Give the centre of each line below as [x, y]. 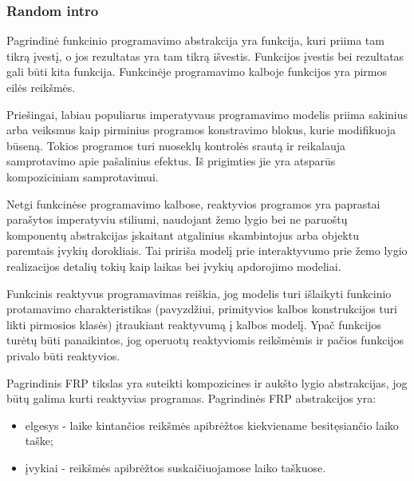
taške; [39, 441]
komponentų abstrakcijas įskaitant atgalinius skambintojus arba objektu [183, 235]
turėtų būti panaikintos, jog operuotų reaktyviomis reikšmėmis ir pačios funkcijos [205, 340]
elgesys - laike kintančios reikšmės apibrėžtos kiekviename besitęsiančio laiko [212, 425]
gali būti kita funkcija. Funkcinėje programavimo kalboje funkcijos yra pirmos [197, 72]
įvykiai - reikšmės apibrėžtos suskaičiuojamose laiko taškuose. [175, 467]
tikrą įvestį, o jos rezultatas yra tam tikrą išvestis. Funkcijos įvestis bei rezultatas [205, 56]
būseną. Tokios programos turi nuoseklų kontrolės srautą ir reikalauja [176, 145]
